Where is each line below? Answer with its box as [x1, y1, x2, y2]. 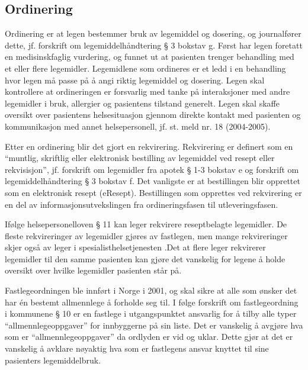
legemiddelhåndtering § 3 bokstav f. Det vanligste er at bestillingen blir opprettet [5, 175, 300, 187]
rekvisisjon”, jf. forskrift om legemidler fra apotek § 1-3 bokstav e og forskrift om [5, 163, 299, 175]
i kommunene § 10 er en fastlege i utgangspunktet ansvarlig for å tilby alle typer [5, 307, 297, 320]
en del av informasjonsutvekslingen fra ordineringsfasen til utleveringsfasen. [5, 198, 278, 210]
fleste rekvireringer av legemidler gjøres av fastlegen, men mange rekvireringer [5, 229, 288, 242]
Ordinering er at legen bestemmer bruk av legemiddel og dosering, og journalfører [5, 27, 301, 40]
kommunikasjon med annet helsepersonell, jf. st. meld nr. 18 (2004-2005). [5, 120, 271, 132]
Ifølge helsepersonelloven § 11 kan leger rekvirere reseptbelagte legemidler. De [5, 218, 287, 230]
